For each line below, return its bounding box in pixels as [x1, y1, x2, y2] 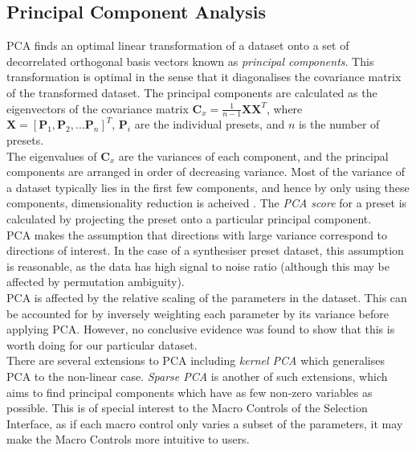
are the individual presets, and [134, 116, 285, 133]
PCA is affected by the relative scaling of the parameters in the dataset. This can [6, 288, 407, 305]
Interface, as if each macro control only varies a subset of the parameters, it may [6, 415, 403, 432]
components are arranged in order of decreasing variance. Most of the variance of [6, 163, 405, 180]
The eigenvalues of [6, 147, 97, 164]
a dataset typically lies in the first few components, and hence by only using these [6, 178, 410, 195]
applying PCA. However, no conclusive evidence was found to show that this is [6, 321, 395, 337]
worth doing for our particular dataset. [6, 336, 198, 353]
